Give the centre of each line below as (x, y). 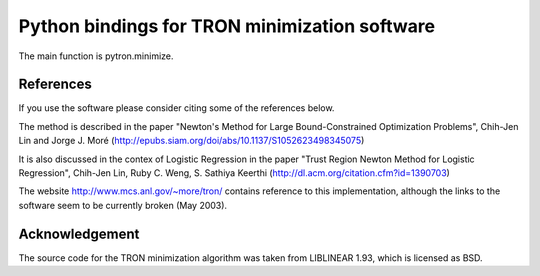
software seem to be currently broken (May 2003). (123, 205)
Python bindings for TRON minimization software (226, 26)
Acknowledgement (79, 233)
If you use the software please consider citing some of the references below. (176, 108)
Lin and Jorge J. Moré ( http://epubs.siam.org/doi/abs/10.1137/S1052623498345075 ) (191, 141)
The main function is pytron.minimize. (96, 56)
